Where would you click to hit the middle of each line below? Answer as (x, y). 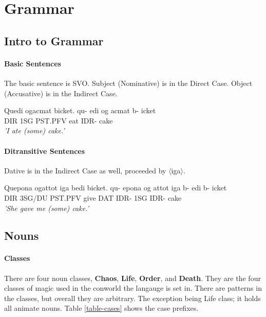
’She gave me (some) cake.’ (46, 208)
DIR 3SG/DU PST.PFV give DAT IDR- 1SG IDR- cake (93, 197)
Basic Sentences (33, 63)
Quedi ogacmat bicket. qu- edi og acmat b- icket (80, 110)
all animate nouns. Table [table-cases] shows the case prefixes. (101, 308)
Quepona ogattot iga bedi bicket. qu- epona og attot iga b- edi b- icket (116, 188)
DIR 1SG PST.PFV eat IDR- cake (59, 120)
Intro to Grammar (54, 40)
